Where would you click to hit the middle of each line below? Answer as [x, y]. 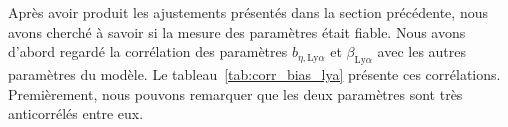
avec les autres [422, 51]
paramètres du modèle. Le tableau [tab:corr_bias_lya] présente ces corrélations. [254, 73]
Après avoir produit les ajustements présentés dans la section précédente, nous [248, 12]
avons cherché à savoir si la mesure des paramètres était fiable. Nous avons [237, 31]
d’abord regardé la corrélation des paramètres [148, 51]
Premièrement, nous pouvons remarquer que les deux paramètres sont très [235, 93]
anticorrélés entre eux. [76, 113]
